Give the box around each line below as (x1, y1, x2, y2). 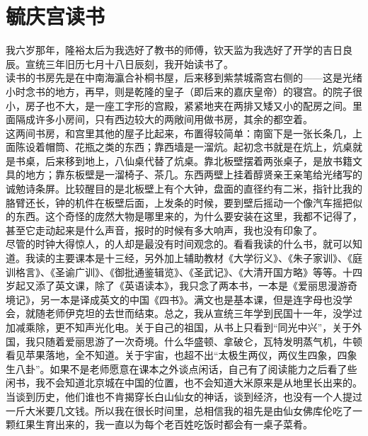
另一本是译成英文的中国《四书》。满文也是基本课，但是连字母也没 (40, 292, 343, 306)
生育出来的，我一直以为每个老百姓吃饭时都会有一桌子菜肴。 (35, 417, 313, 432)
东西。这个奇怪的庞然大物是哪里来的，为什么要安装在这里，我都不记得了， (15, 209, 362, 224)
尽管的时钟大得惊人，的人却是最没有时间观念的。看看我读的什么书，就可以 (6, 236, 352, 251)
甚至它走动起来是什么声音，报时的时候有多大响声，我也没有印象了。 (6, 222, 323, 237)
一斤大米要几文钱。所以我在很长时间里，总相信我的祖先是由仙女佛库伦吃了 (6, 403, 352, 418)
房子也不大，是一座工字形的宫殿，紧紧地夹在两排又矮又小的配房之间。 (25, 98, 352, 113)
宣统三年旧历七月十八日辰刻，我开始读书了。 (25, 56, 234, 71)
